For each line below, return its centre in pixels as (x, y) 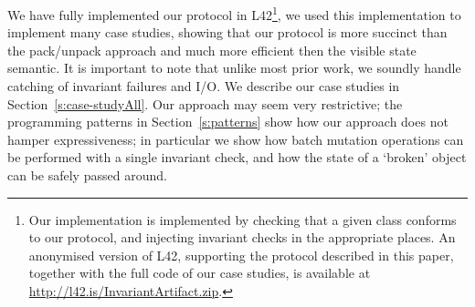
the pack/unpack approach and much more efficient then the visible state (212, 50)
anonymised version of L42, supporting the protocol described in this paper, (241, 255)
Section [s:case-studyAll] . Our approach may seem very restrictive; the (205, 103)
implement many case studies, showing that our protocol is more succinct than (227, 32)
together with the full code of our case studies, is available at (200, 273)
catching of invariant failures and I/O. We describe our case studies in (204, 86)
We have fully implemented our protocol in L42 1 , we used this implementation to (234, 13)
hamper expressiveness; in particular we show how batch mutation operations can (236, 139)
